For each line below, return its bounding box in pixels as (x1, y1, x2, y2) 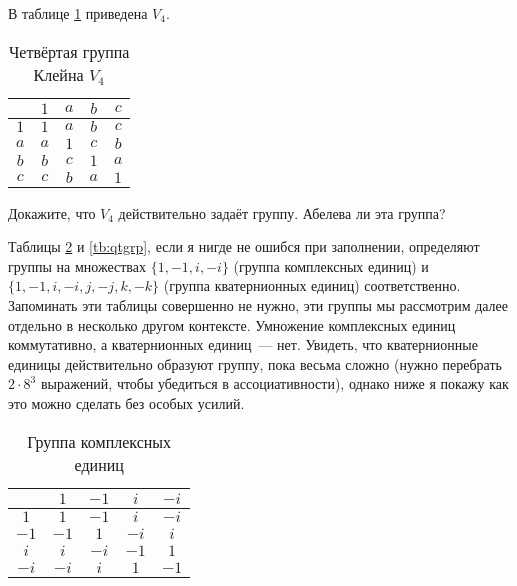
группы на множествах (8, 255, 147, 276)
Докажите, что (8, 202, 96, 223)
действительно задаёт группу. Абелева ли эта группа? (118, 202, 446, 223)
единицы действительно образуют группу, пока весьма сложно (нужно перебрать (8, 353, 502, 374)
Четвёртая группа (8, 39, 130, 63)
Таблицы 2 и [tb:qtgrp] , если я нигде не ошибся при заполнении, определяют (8, 236, 480, 257)
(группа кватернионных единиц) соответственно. (163, 275, 461, 296)
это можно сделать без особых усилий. (8, 392, 245, 413)
